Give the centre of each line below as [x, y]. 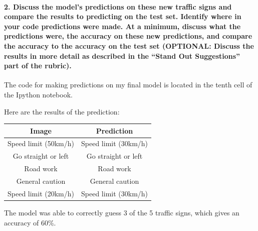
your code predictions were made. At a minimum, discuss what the [122, 26]
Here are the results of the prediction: [62, 111]
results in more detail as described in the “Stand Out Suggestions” [122, 55]
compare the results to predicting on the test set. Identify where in [123, 16]
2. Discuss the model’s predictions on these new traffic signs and [118, 6]
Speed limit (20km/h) [41, 193]
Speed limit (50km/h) [41, 143]
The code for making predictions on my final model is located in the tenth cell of [128, 85]
